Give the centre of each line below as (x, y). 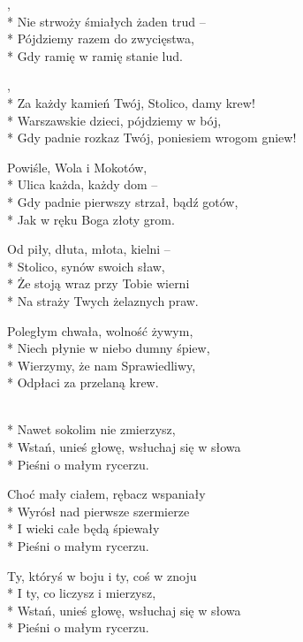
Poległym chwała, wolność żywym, (100, 330)
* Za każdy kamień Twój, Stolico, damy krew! (131, 102)
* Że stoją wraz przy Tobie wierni (98, 283)
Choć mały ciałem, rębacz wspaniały (106, 494)
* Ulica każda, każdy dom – (83, 184)
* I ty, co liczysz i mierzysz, (82, 593)
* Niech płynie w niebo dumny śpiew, (109, 348)
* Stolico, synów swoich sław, (86, 266)
